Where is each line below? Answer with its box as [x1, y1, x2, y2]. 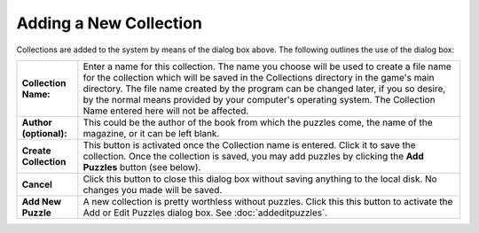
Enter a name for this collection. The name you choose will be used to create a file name [82, 60, 452, 73]
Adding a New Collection [16, 13, 203, 33]
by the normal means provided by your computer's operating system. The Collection [82, 93, 436, 105]
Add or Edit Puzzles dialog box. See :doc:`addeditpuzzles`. [82, 206, 328, 219]
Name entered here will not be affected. [82, 105, 249, 117]
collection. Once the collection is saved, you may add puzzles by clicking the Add [82, 150, 425, 162]
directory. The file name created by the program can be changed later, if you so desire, [82, 82, 446, 95]
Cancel [21, 178, 53, 190]
